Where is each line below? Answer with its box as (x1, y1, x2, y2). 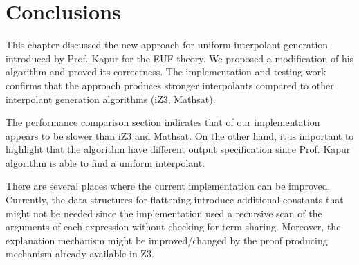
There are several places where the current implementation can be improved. (6, 179, 331, 193)
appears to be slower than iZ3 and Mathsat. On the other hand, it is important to (6, 128, 354, 143)
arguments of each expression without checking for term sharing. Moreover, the (6, 219, 341, 234)
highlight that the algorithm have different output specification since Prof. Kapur (6, 142, 351, 156)
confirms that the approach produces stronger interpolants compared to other (6, 77, 334, 92)
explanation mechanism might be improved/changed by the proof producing (6, 232, 328, 247)
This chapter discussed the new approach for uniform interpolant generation (6, 37, 329, 52)
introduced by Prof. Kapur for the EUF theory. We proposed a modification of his (6, 51, 354, 65)
